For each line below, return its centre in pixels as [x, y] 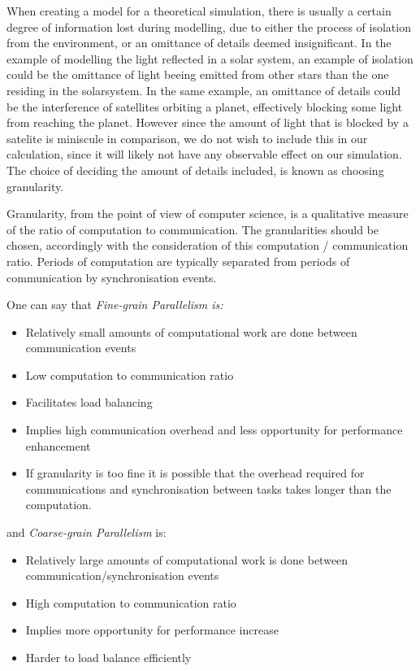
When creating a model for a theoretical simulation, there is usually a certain [199, 11]
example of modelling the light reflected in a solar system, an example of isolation [210, 58]
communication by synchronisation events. [112, 277]
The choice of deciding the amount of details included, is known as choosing [195, 170]
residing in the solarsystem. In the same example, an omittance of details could [204, 90]
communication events [81, 348]
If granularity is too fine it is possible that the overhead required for [195, 473]
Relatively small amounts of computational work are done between [191, 331]
